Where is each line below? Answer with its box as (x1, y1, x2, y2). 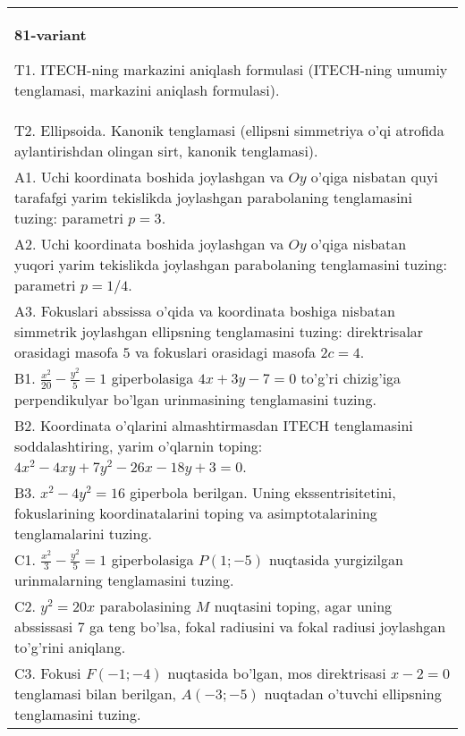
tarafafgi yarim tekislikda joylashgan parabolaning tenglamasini (14, 187, 412, 207)
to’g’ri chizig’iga (300, 368, 402, 388)
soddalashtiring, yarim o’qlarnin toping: (14, 435, 263, 456)
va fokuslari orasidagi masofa (134, 342, 317, 362)
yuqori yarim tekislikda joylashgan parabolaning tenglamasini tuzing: (14, 254, 448, 275)
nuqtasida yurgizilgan (268, 548, 403, 570)
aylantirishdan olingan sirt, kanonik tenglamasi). (14, 140, 318, 161)
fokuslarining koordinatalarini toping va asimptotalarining (14, 502, 377, 523)
